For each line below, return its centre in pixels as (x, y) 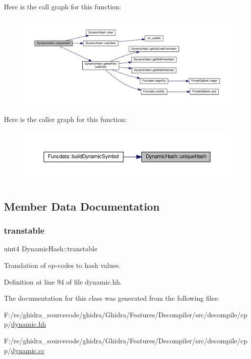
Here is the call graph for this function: (63, 6)
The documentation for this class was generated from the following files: (112, 298)
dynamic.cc (28, 350)
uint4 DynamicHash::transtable (51, 249)
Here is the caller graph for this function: (66, 119)
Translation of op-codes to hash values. (62, 265)
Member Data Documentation (82, 206)
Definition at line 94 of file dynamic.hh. (63, 281)
